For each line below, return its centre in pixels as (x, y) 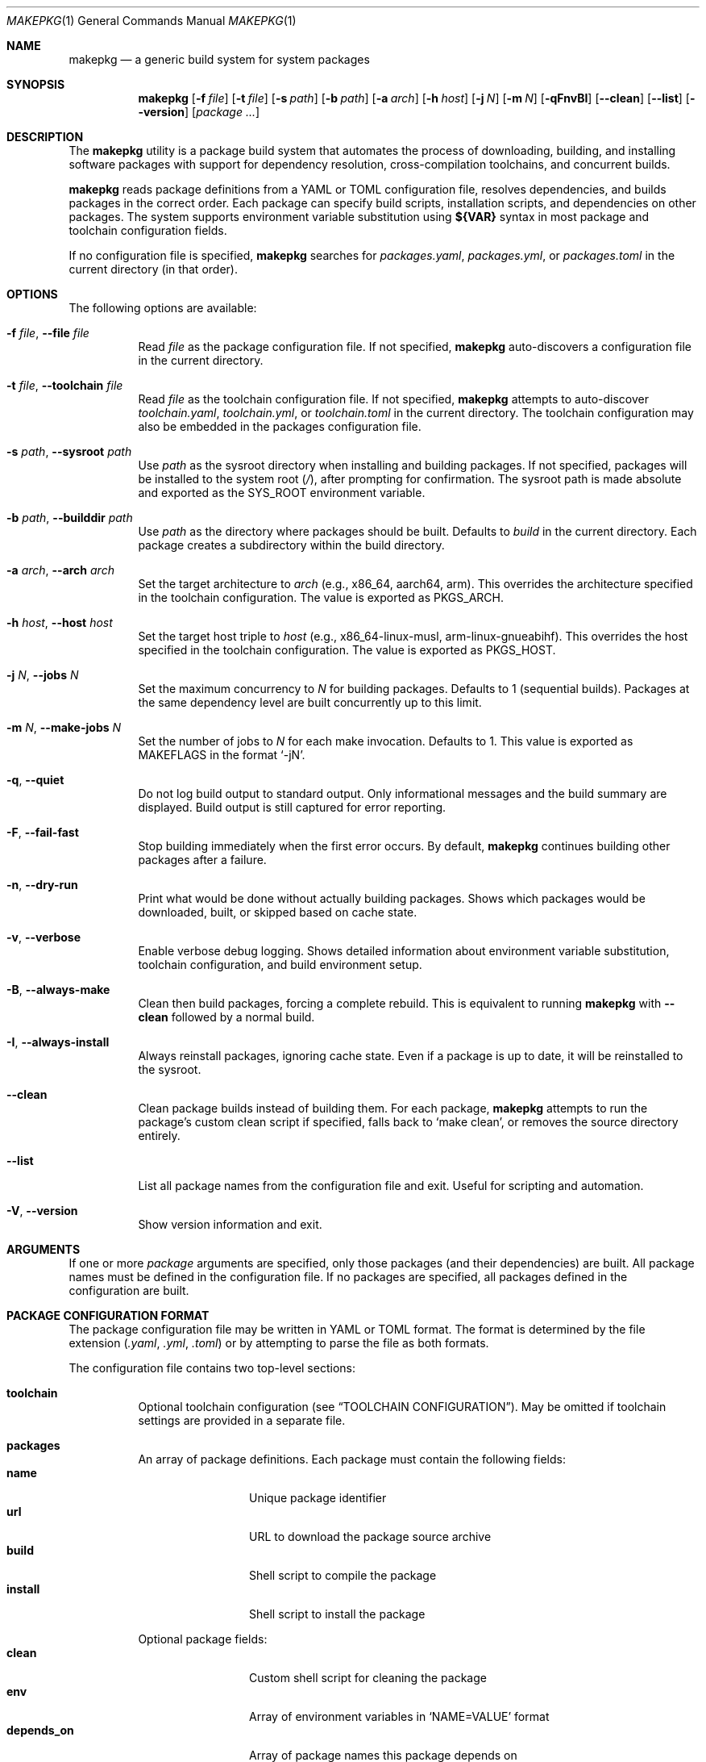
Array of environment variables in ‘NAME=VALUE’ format (399, 1716)
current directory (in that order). (153, 269)
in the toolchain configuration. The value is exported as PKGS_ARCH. (321, 597)
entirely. (159, 1136)
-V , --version (42, 1211)
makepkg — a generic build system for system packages (219, 59)
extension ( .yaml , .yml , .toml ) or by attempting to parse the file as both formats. (279, 1343)
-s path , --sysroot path (69, 451)
